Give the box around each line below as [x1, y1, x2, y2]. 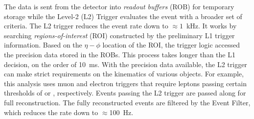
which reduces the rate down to [4, 107, 98, 117]
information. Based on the [4, 40, 82, 50]
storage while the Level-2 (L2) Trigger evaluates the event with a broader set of [4, 11, 242, 21]
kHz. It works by [186, 21, 237, 31]
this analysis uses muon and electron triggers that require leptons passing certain [4, 78, 247, 88]
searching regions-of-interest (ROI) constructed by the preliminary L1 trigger [4, 30, 235, 40]
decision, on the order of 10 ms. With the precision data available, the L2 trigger [4, 59, 247, 69]
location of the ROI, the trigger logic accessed [102, 40, 240, 50]
